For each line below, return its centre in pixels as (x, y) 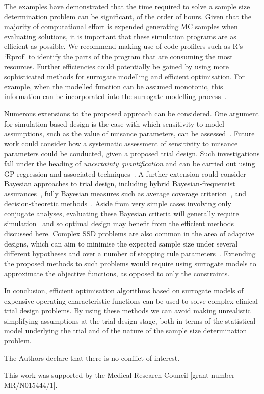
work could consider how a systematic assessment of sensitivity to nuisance (121, 143)
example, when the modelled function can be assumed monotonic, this (114, 86)
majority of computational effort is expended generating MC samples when (121, 26)
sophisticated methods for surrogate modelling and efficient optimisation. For (125, 76)
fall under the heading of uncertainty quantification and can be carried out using (130, 163)
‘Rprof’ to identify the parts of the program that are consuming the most (118, 56)
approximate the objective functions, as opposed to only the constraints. (117, 273)
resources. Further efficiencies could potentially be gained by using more (116, 66)
